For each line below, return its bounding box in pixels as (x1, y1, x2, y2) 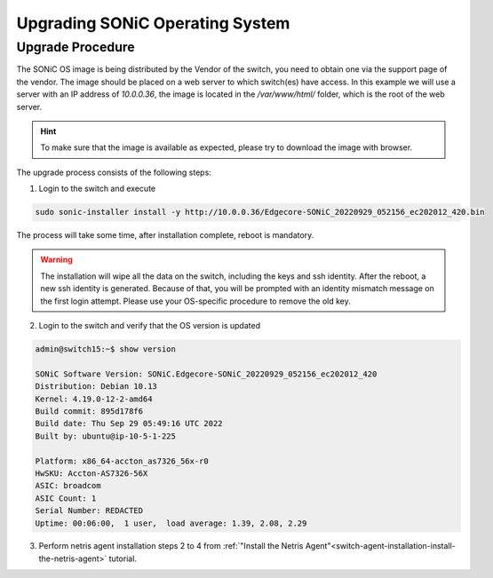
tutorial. (108, 553, 138, 564)
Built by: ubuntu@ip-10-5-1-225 (35, 431, 177, 441)
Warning (40, 254, 73, 265)
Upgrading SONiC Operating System (16, 13, 290, 33)
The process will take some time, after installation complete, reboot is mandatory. (16, 230, 314, 241)
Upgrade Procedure (16, 39, 135, 55)
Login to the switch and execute (38, 183, 155, 194)
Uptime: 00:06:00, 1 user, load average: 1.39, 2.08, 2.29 (35, 518, 307, 528)
